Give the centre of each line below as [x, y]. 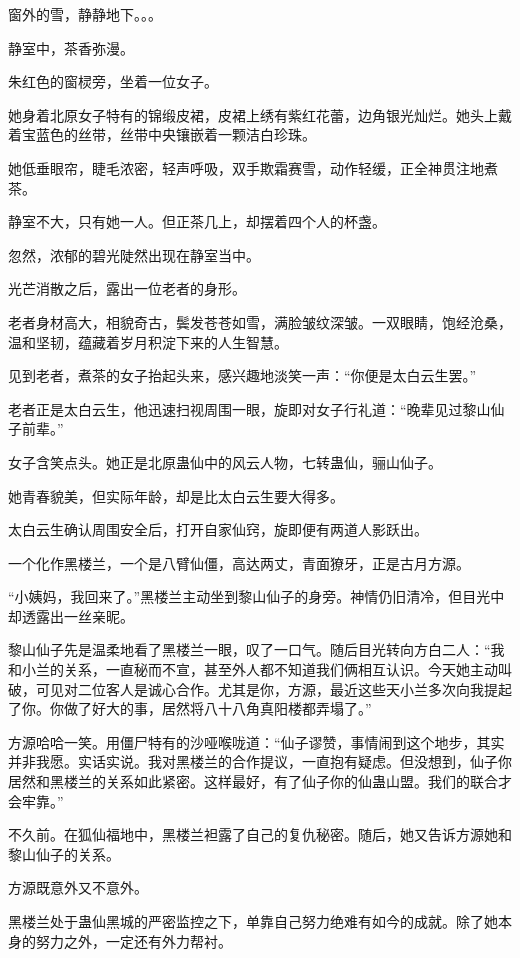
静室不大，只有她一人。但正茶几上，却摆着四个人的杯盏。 [197, 221]
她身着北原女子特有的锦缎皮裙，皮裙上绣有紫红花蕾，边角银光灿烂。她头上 [253, 114]
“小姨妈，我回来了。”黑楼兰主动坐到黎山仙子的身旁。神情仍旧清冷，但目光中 [256, 596]
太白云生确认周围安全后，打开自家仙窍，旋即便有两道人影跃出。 [218, 529]
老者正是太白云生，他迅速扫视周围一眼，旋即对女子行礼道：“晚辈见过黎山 [249, 408]
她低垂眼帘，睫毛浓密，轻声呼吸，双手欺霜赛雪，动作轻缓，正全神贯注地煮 [253, 167]
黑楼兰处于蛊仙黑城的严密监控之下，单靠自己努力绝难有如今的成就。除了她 [253, 921]
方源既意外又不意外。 [78, 887]
